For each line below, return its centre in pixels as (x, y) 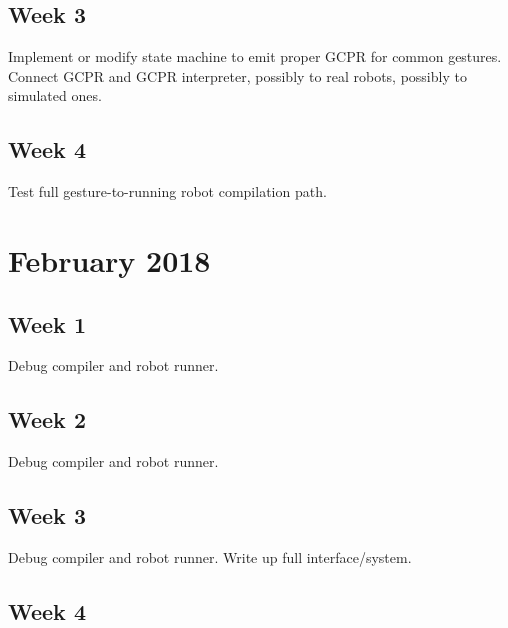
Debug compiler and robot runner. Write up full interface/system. (210, 556)
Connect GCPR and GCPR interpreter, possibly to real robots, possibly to (237, 75)
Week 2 (47, 419)
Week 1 (47, 323)
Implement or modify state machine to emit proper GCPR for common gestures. (255, 56)
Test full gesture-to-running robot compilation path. (167, 191)
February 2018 (109, 259)
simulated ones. (55, 95)
